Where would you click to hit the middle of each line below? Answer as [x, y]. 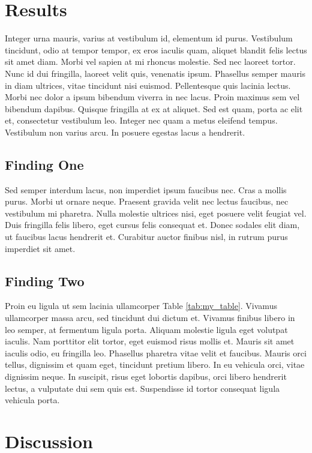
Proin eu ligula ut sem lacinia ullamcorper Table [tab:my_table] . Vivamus [141, 306]
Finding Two [45, 280]
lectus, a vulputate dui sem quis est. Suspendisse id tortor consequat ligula [142, 388]
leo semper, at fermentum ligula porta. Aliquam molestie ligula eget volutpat [146, 329]
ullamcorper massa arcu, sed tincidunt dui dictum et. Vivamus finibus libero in [150, 318]
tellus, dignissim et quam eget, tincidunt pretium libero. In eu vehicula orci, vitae [155, 364]
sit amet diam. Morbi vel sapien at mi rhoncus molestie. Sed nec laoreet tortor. [150, 61]
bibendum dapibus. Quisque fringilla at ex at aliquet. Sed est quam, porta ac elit [154, 108]
